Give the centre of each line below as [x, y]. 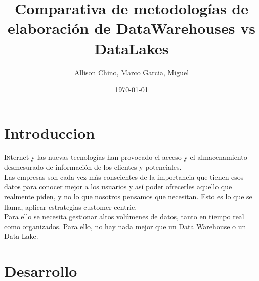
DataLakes [132, 48]
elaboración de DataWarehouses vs [132, 28]
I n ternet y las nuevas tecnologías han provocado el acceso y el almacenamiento [126, 157]
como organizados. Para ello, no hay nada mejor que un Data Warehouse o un [125, 226]
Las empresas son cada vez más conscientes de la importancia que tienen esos [124, 176]
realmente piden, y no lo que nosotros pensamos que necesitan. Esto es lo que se [128, 196]
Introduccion [50, 132]
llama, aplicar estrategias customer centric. [71, 206]
